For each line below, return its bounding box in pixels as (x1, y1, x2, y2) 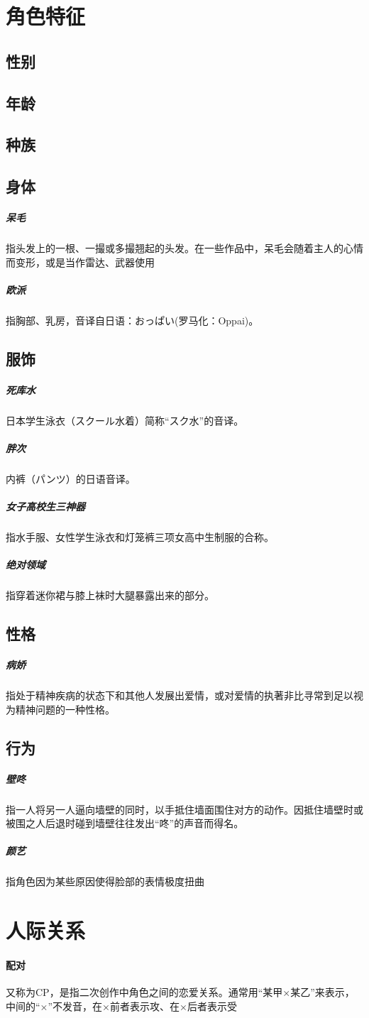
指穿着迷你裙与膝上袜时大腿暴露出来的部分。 (6, 588, 214, 603)
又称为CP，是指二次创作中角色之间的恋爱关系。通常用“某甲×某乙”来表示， (6, 985, 355, 1000)
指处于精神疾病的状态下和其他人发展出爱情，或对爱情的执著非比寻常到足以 (6, 688, 353, 703)
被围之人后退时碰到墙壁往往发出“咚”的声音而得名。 (6, 816, 244, 831)
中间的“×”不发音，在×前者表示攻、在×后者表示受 (6, 998, 237, 1013)
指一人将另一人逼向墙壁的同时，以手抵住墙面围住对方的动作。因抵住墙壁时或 (6, 801, 363, 816)
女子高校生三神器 (6, 499, 85, 514)
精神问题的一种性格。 (15, 701, 115, 716)
